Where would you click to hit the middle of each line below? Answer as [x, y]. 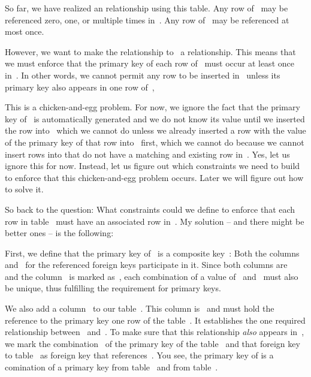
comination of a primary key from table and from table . [111, 367]
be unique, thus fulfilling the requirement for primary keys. [113, 288]
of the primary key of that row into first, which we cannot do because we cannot [155, 142]
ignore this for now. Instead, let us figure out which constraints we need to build [153, 166]
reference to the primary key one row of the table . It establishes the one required [155, 320]
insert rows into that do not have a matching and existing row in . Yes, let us [147, 154]
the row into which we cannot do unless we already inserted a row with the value [155, 130]
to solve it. [24, 189]
